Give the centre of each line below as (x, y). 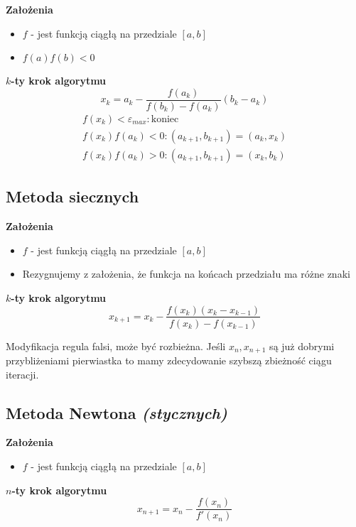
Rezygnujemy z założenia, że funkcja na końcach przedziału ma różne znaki (186, 274)
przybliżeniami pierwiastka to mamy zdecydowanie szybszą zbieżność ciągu (169, 360)
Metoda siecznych (72, 196)
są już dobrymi (302, 346)
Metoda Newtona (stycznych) (117, 412)
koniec (165, 119)
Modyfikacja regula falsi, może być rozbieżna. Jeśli (116, 346)
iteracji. (22, 374)
